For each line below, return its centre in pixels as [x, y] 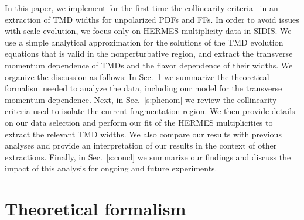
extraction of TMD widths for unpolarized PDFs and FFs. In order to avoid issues [152, 19]
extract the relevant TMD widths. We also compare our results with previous [143, 134]
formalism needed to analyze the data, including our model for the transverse [144, 88]
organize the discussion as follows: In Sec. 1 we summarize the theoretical [137, 76]
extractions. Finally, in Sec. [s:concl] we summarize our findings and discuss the [148, 157]
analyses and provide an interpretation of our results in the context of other [141, 145]
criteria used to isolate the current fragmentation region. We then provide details [150, 111]
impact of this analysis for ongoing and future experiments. [111, 168]
